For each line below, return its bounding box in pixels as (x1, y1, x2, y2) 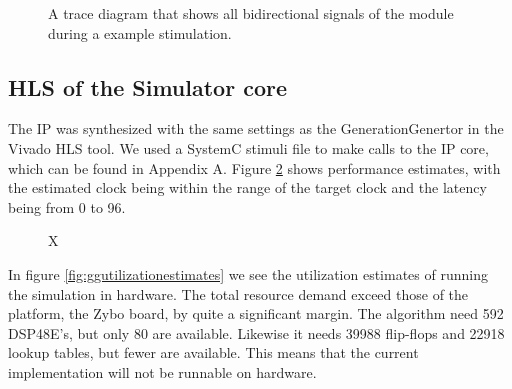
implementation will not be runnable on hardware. (8, 361, 317, 382)
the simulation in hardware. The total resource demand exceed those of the (8, 283, 469, 304)
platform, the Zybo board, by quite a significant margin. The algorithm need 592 (8, 303, 504, 324)
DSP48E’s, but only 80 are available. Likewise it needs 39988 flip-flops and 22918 (8, 322, 505, 343)
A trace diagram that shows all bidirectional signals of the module (48, 3, 454, 23)
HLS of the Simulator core (8, 71, 288, 102)
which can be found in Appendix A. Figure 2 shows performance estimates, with (8, 157, 501, 178)
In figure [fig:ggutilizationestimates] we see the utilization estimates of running (8, 263, 488, 284)
